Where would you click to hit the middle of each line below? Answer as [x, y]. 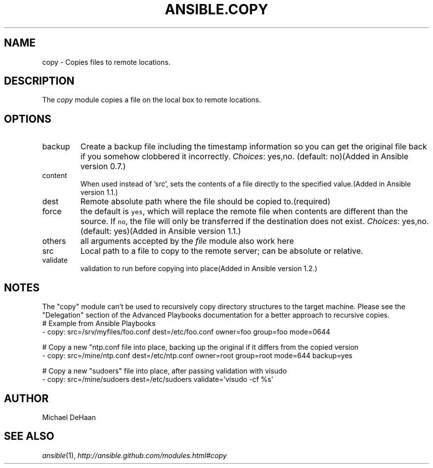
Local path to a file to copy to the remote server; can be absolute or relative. [222, 251]
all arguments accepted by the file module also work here [187, 241]
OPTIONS [28, 119]
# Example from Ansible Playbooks [99, 324]
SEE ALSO [29, 436]
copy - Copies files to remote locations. [106, 62]
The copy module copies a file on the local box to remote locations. [152, 100]
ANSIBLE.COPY [216, 9]
